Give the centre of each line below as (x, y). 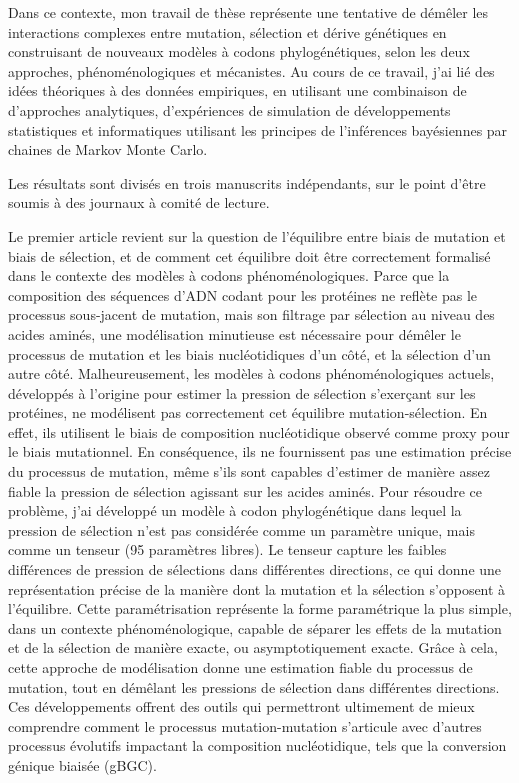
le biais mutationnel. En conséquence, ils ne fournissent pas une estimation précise (260, 451)
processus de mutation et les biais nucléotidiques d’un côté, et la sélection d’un (249, 353)
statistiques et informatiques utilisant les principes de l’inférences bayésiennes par (258, 129)
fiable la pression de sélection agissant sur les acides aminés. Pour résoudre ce (245, 490)
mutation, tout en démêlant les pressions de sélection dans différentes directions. (254, 686)
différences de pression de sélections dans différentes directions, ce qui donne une (255, 569)
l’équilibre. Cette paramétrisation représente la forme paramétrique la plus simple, (260, 608)
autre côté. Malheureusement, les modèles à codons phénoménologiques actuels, (251, 373)
